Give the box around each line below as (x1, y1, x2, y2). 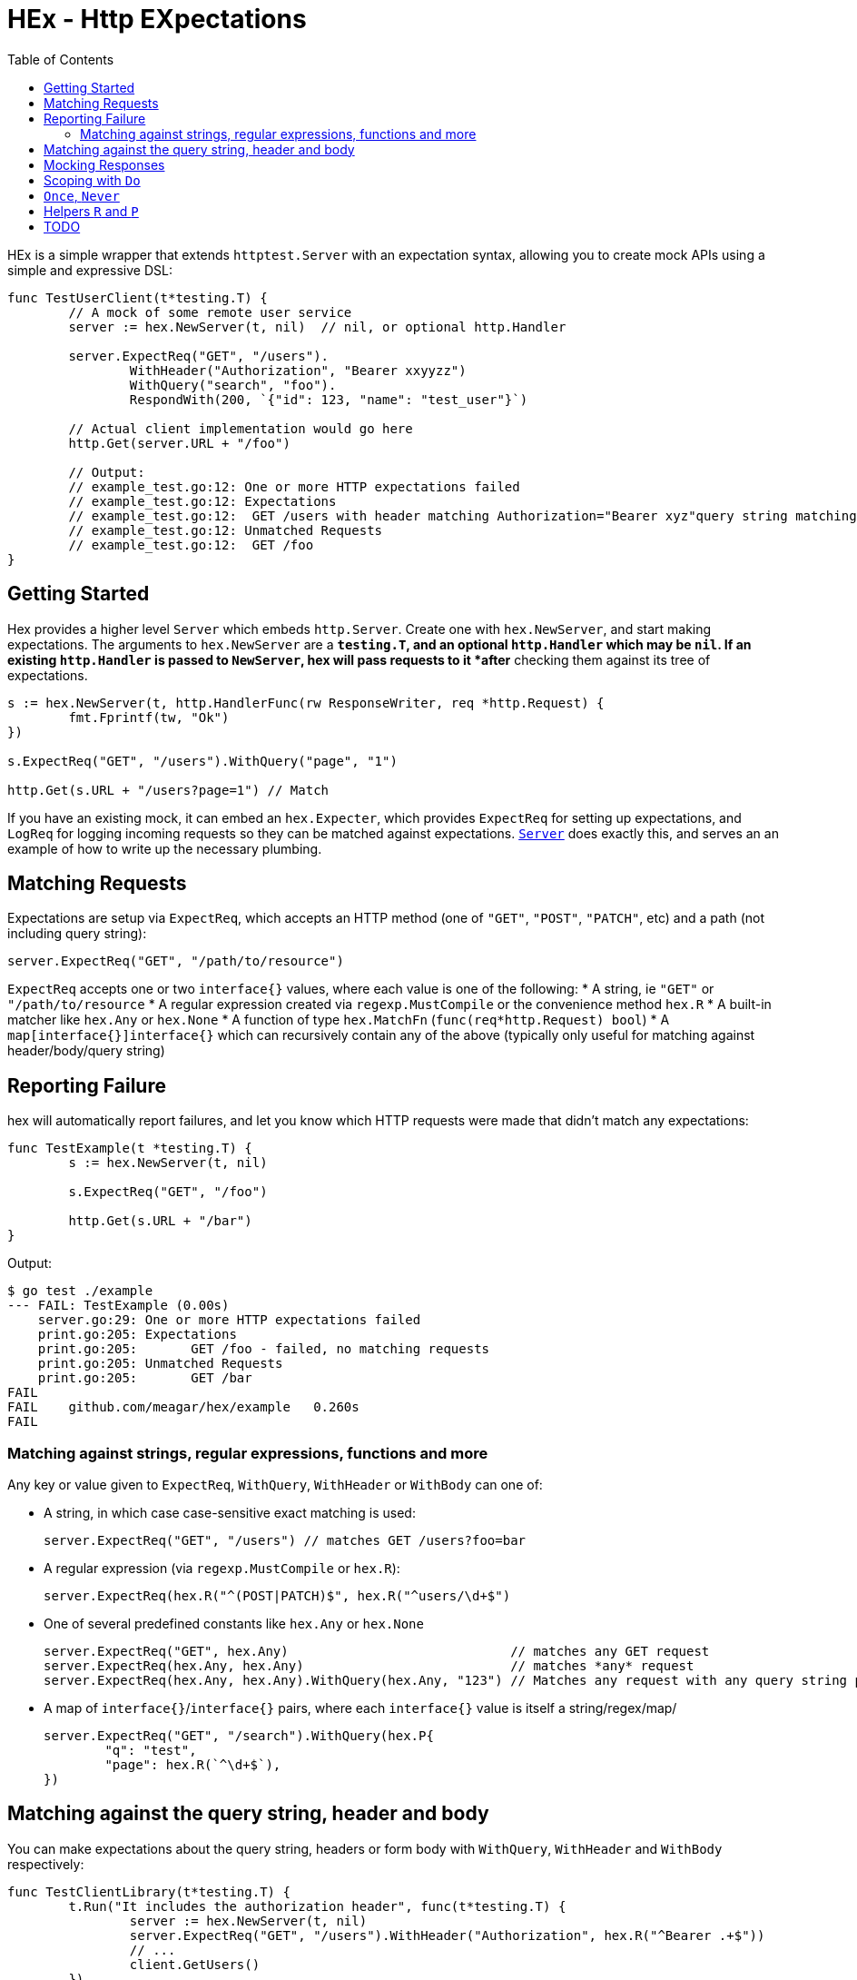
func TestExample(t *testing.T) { (7, 1141, 252, 1156)
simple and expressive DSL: (7, 262, 172, 278)
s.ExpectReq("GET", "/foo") (68, 1184, 268, 1200)
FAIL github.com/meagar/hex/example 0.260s (7, 1400, 360, 1415)
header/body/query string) (7, 1043, 165, 1059)
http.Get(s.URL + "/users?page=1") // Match (7, 782, 330, 797)
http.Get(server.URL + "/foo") (68, 435, 291, 450)
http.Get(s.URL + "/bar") (68, 1213, 252, 1229)
